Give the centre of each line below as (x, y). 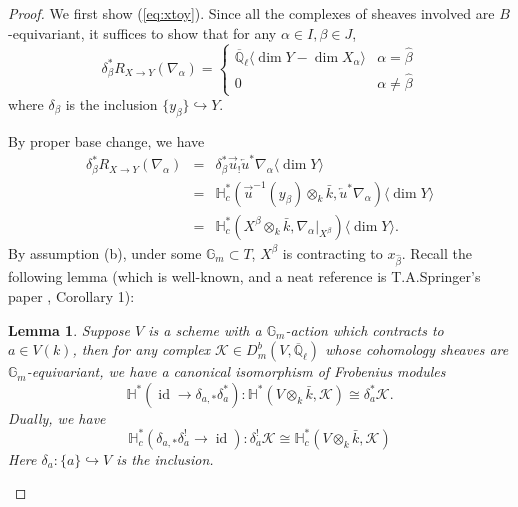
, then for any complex (141, 349)
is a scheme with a (205, 329)
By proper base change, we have (106, 140)
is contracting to (332, 252)
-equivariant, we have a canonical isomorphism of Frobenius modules (236, 371)
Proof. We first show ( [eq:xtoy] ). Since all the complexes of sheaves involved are (251, 13)
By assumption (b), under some (105, 252)
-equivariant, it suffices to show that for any (142, 32)
